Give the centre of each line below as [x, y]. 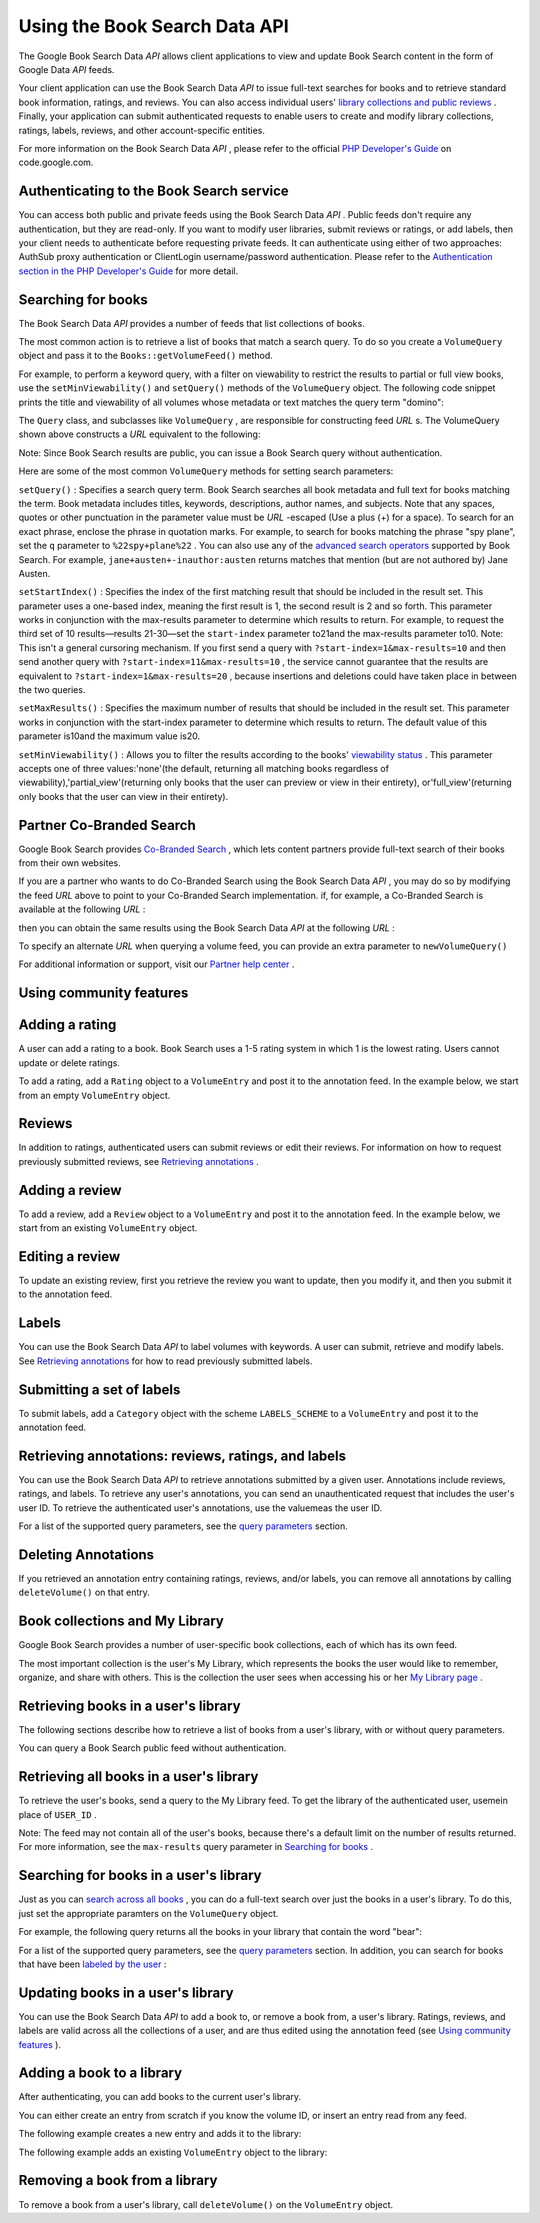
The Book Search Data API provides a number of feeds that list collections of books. [191, 323]
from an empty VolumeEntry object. [94, 1095]
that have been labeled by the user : [92, 1964]
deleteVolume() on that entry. [84, 1592]
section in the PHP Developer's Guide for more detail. [128, 271]
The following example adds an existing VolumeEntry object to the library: [173, 2152]
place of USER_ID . [57, 1814]
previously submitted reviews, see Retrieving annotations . [138, 1161]
